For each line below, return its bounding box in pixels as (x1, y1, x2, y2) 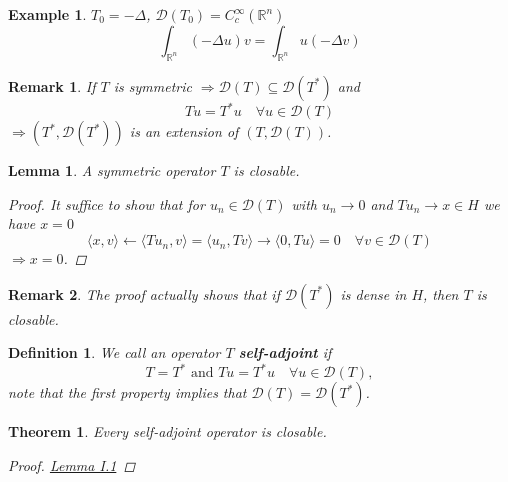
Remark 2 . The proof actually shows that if (8, 283, 280, 304)
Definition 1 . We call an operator (8, 342, 221, 363)
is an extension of (129, 121, 239, 142)
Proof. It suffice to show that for (8, 193, 205, 214)
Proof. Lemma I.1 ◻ (8, 454, 136, 475)
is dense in (340, 283, 407, 304)
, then (423, 283, 459, 304)
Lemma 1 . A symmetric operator (8, 160, 216, 181)
